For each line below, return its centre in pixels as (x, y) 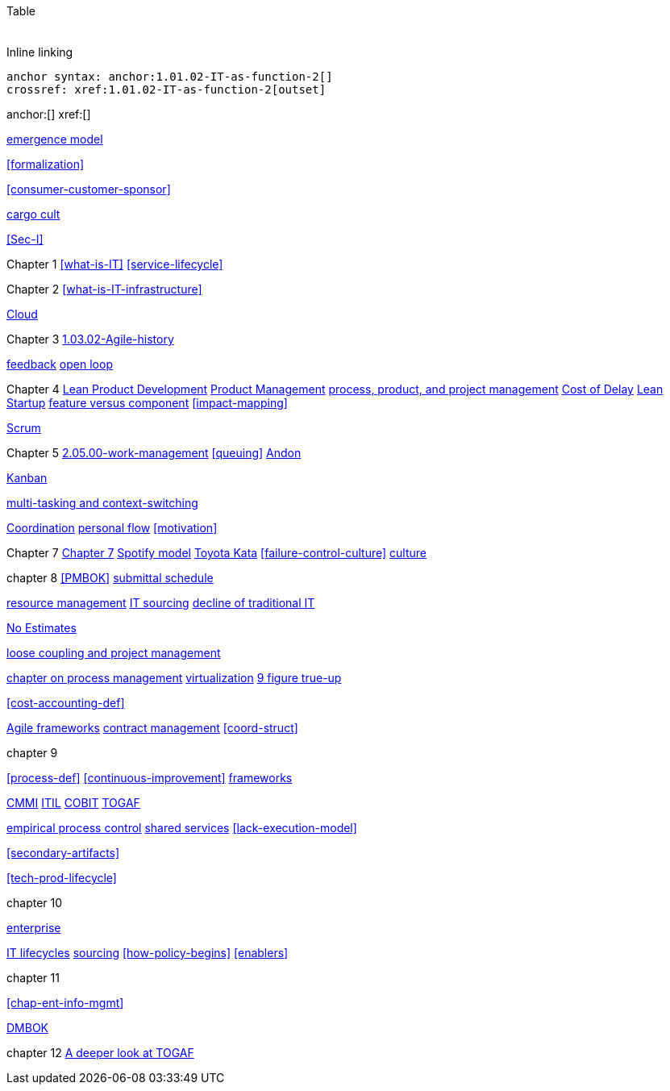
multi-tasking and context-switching (102, 503)
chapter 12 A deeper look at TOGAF (100, 1053)
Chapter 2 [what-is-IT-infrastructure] (104, 289)
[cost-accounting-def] (66, 703)
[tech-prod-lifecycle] (62, 878)
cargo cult (33, 214)
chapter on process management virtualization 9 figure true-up (174, 678)
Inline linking (40, 52)
